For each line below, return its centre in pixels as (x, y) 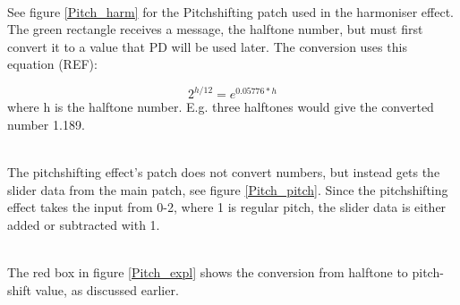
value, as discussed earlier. (107, 289)
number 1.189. (46, 125)
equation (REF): (52, 64)
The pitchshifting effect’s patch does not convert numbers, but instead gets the (224, 172)
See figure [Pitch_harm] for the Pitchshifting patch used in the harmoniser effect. (231, 11)
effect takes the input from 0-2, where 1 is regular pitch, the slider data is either (227, 207)
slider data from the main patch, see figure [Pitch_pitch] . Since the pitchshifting (228, 189)
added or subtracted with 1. (84, 225)
